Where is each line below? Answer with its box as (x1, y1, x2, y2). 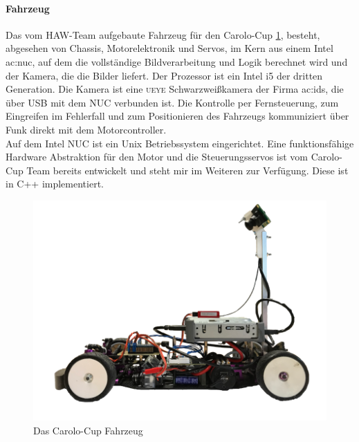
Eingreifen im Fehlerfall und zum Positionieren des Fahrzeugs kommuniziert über (6, 109, 349, 123)
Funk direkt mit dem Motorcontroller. (6, 122, 167, 136)
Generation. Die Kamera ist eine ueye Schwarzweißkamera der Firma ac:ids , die (6, 82, 344, 96)
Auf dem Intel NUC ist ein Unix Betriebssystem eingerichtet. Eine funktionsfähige (6, 136, 354, 150)
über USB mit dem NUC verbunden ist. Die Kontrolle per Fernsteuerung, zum (6, 95, 339, 109)
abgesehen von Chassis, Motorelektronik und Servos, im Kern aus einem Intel (6, 41, 333, 55)
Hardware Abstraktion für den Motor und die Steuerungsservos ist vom (6, 149, 309, 164)
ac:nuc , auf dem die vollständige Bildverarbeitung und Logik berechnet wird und (6, 54, 348, 68)
